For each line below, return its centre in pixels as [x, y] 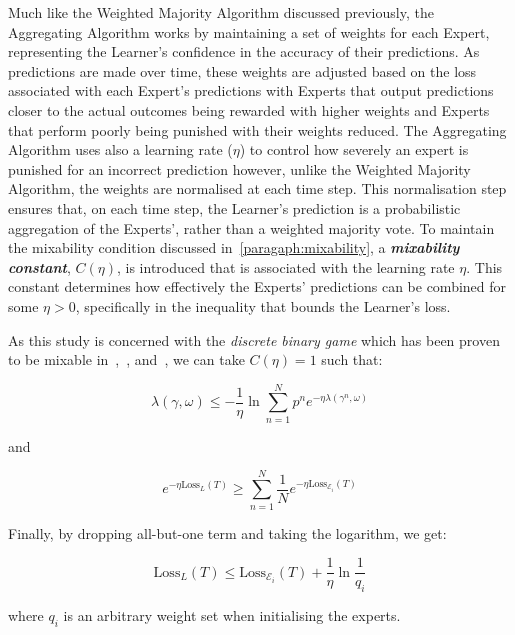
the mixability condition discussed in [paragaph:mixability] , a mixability [234, 247]
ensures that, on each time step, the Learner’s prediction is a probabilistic [234, 207]
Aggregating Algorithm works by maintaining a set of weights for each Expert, [249, 31]
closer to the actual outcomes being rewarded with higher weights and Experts [249, 109]
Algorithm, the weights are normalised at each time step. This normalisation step [257, 188]
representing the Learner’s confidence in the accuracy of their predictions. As [244, 51]
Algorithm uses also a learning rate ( [120, 149]
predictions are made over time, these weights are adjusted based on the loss [242, 70]
